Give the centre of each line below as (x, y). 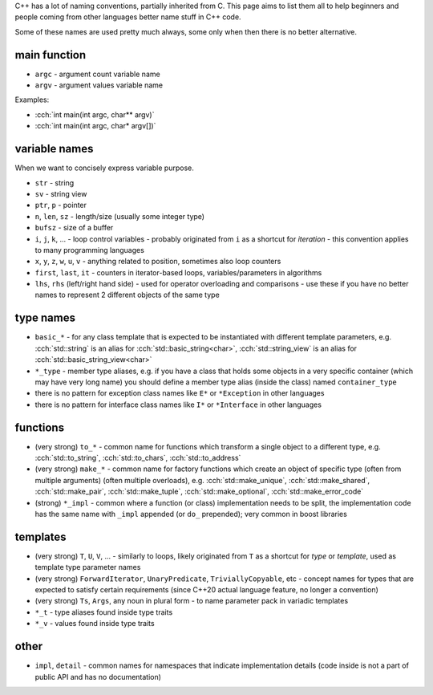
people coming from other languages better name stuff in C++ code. (128, 17)
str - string (55, 183)
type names (45, 318)
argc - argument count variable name (97, 74)
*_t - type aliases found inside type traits (104, 612)
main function (51, 55)
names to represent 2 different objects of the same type (127, 295)
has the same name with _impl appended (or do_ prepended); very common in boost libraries (191, 514)
